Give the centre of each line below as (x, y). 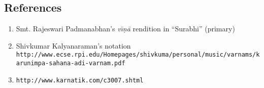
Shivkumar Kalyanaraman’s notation (73, 45)
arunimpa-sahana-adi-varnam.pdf (71, 63)
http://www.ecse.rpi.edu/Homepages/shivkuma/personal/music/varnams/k (138, 55)
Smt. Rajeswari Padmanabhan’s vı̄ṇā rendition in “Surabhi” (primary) (125, 29)
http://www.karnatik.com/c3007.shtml (80, 80)
